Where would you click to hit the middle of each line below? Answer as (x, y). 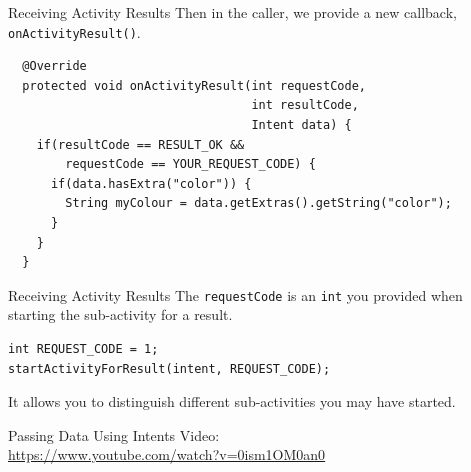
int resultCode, (305, 105)
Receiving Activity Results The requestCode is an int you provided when (235, 294)
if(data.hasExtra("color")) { (151, 183)
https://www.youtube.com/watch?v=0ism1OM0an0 (167, 454)
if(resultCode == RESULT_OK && (140, 144)
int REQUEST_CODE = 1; (83, 349)
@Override (54, 66)
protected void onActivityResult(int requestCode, (194, 85)
